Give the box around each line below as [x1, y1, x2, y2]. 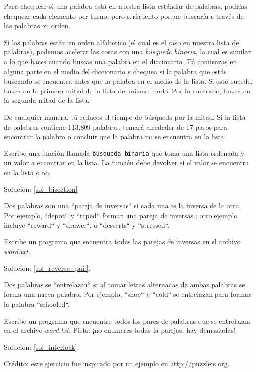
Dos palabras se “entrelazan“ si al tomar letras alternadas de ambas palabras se [4, 279, 245, 289]
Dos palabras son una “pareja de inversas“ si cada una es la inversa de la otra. [4, 200, 241, 211]
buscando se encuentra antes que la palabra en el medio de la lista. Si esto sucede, [4, 76, 253, 86]
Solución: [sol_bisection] [4, 184, 78, 194]
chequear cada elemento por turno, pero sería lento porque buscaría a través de [4, 10, 244, 21]
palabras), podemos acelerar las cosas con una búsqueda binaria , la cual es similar [4, 46, 251, 57]
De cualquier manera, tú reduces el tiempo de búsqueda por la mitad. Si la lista [4, 111, 246, 122]
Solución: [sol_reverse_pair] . [4, 263, 91, 273]
